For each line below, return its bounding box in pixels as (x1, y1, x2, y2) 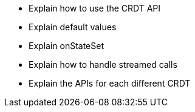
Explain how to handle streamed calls (29, 59, 177, 70)
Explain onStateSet (29, 41, 104, 51)
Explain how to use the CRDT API (29, 3, 161, 13)
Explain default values (29, 22, 117, 32)
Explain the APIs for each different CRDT (29, 78, 191, 88)
